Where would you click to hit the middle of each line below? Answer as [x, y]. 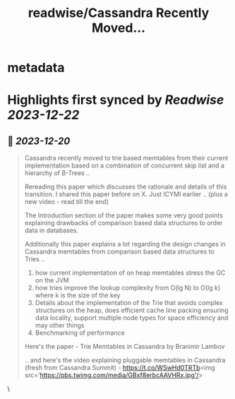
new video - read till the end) [67, 202]
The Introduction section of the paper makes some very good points [124, 215]
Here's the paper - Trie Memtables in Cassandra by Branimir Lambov [125, 347]
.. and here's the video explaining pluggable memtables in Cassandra [125, 360]
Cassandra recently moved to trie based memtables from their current [126, 158]
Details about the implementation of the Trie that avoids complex [129, 303]
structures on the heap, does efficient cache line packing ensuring [132, 310]
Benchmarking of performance [80, 333]
